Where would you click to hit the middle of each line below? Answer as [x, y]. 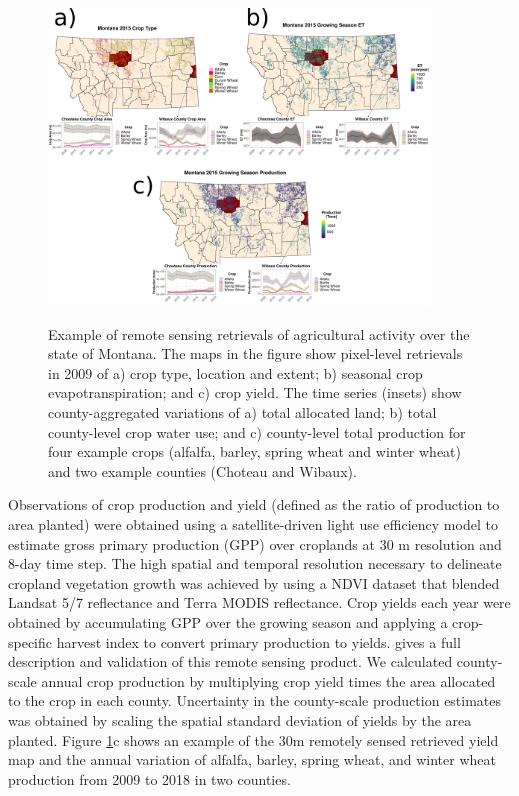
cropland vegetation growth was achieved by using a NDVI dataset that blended [254, 582]
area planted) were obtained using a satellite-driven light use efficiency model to [253, 524]
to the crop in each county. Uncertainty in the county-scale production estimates [255, 700]
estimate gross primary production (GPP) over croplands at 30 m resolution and [255, 543]
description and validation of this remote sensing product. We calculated [230, 661]
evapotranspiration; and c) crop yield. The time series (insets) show [255, 392]
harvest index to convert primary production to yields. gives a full [258, 641]
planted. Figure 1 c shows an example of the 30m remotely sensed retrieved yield [253, 739]
